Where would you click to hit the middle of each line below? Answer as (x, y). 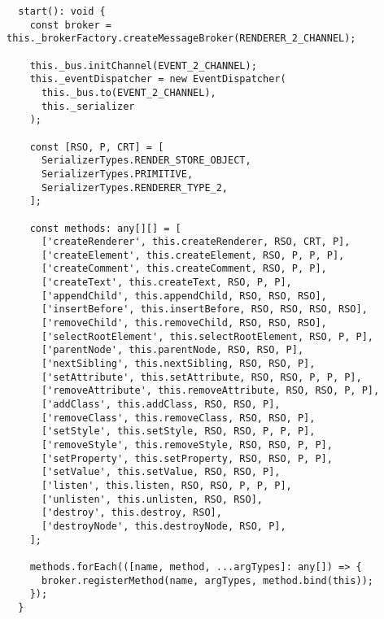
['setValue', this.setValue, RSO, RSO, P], (161, 472)
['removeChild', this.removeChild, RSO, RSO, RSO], (184, 323)
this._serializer (88, 106)
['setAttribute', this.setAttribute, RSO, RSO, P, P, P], (201, 377)
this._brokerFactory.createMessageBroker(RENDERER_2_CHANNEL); (181, 39)
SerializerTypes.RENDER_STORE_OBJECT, (146, 161)
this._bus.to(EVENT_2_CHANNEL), (129, 92)
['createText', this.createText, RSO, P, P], (166, 283)
